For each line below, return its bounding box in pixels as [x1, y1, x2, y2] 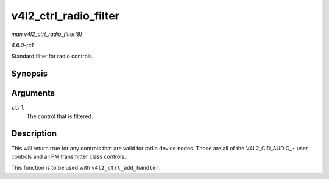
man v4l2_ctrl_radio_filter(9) [11, 30, 82, 38]
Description [11, 128, 57, 139]
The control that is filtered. [26, 113, 93, 120]
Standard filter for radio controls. [11, 52, 94, 60]
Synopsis [11, 69, 48, 79]
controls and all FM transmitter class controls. [11, 153, 126, 160]
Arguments [11, 88, 55, 99]
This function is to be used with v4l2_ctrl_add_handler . [11, 164, 161, 172]
